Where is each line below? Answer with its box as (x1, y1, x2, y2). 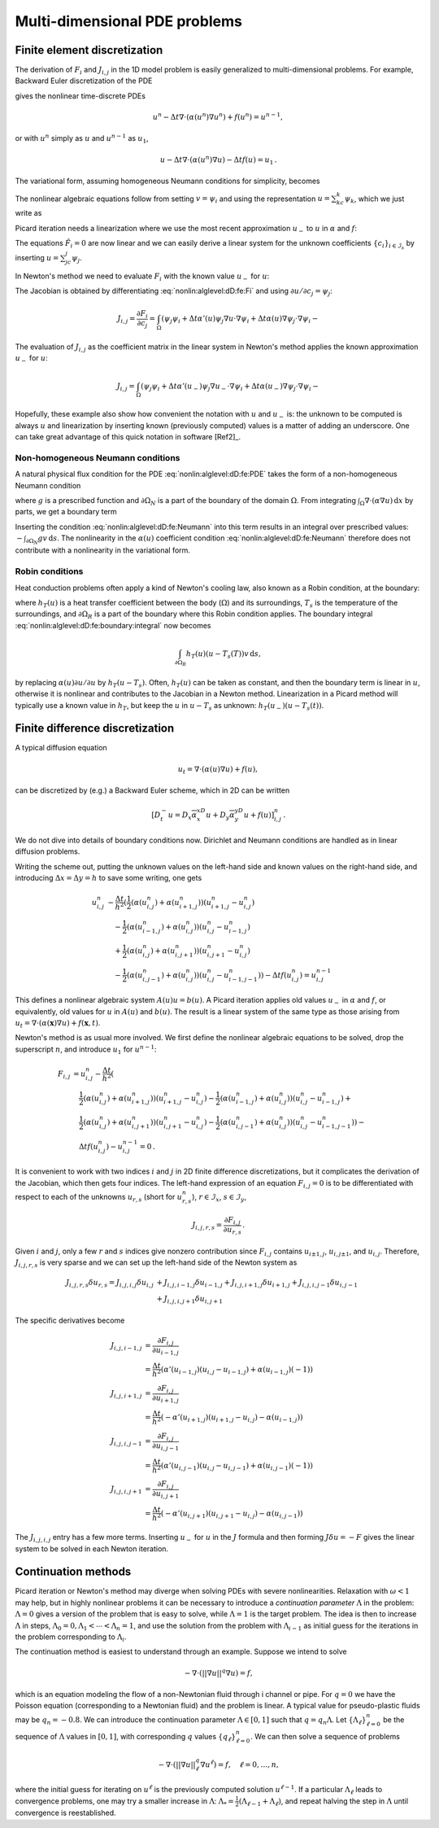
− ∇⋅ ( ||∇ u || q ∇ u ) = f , (184, 1667, 253, 1677)
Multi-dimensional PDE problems (15, 12, 243, 30)
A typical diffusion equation (15, 743, 107, 753)
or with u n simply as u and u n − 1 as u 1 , (15, 133, 150, 146)
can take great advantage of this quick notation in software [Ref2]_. (15, 432, 241, 442)
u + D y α (206, 811, 235, 821)
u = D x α (167, 811, 198, 821)
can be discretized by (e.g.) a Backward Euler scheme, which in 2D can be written (15, 785, 290, 795)
